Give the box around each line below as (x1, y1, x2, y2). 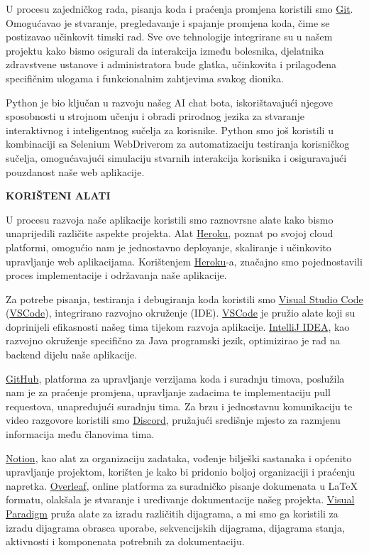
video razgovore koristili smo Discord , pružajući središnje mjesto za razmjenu (6, 412, 341, 427)
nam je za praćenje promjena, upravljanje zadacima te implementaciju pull (6, 385, 331, 400)
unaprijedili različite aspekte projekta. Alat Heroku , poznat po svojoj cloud (6, 226, 334, 241)
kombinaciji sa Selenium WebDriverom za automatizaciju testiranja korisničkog (6, 136, 350, 151)
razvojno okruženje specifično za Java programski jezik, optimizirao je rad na (6, 333, 341, 348)
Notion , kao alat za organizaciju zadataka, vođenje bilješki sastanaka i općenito (6, 450, 352, 465)
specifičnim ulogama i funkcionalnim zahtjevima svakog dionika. (6, 70, 284, 85)
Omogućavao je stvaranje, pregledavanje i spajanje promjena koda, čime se (6, 15, 330, 30)
